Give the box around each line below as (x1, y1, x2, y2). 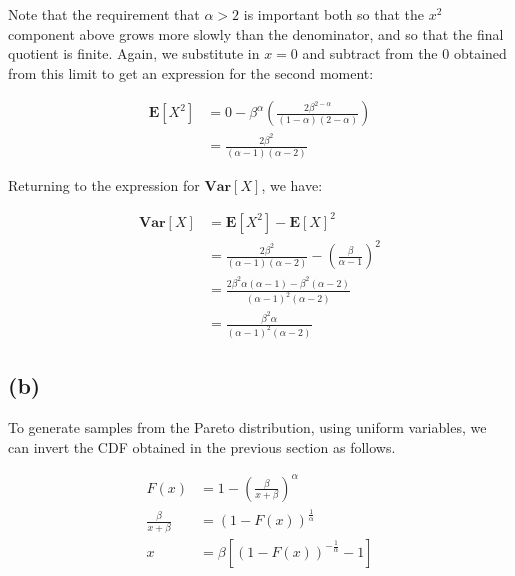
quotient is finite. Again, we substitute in (8, 43, 260, 64)
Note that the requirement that (8, 4, 200, 24)
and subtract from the (302, 43, 438, 64)
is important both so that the (243, 4, 425, 24)
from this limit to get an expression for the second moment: (8, 62, 374, 83)
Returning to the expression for (8, 174, 200, 195)
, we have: (261, 174, 323, 195)
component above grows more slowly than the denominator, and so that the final (8, 23, 504, 44)
